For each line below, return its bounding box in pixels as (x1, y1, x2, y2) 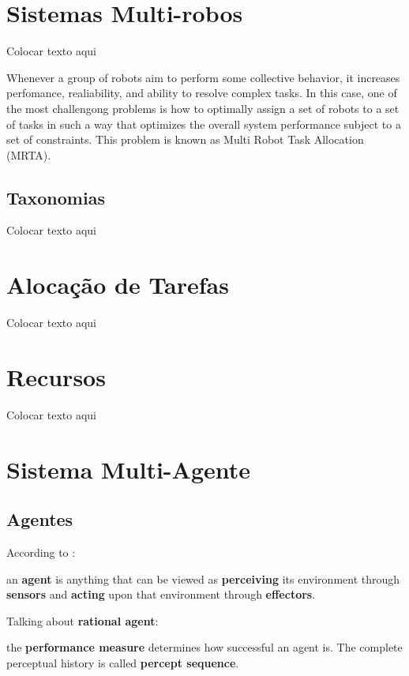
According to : (6, 544, 76, 561)
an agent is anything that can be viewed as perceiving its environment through (6, 570, 400, 587)
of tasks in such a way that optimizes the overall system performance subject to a (6, 115, 401, 132)
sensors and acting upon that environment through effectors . (6, 586, 316, 603)
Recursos (6, 360, 106, 392)
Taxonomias (6, 185, 105, 209)
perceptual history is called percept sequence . (6, 655, 239, 671)
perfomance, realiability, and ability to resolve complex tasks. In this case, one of (6, 84, 397, 101)
